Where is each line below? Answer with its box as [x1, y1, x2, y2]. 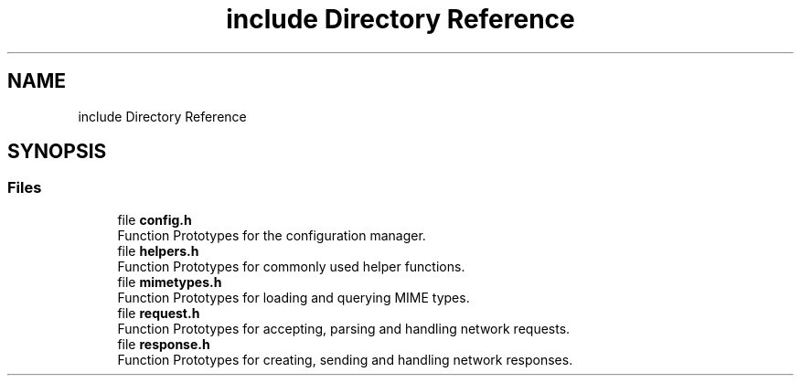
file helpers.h [117, 242, 199, 259]
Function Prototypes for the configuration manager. [117, 227, 426, 243]
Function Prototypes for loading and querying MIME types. [117, 289, 470, 305]
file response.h [117, 335, 210, 352]
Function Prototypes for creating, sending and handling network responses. [117, 351, 573, 367]
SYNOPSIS [7, 140, 107, 164]
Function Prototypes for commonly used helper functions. [117, 258, 465, 274]
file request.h [117, 304, 200, 321]
